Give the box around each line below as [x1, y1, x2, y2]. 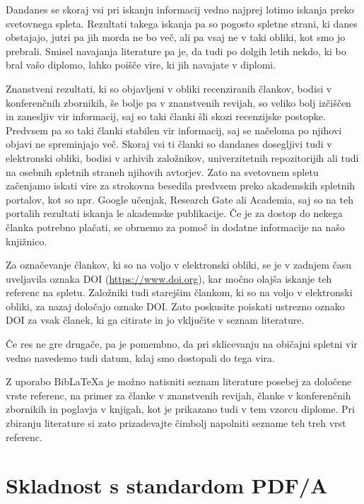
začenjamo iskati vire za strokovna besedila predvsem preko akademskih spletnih [6, 178, 356, 193]
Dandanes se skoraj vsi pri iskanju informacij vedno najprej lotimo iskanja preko [6, 2, 354, 16]
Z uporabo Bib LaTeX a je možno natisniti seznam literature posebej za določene [6, 374, 352, 389]
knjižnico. [6, 233, 47, 248]
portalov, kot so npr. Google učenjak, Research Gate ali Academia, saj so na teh [6, 192, 353, 206]
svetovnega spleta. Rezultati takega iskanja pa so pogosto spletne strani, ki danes [6, 16, 358, 30]
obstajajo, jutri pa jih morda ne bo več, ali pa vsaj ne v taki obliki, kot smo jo [6, 30, 346, 45]
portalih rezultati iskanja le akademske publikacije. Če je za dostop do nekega [6, 206, 343, 221]
